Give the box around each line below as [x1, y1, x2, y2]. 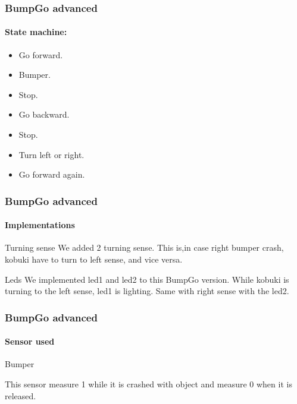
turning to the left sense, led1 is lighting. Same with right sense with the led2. [5, 285, 289, 297]
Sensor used [5, 335, 55, 348]
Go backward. [18, 108, 70, 121]
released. [5, 389, 36, 402]
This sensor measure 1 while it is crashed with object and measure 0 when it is [5, 378, 292, 390]
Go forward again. [18, 168, 85, 181]
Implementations [5, 219, 75, 231]
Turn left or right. [18, 148, 85, 160]
